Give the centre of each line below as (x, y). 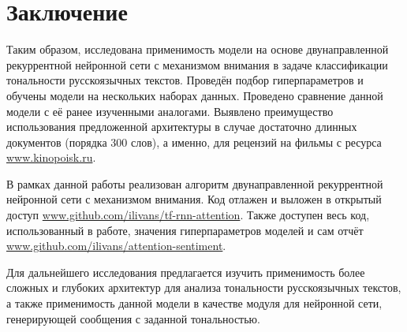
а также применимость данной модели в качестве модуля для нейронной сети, (194, 303)
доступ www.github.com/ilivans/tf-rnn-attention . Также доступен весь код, (188, 215)
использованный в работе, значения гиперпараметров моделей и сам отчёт (185, 230)
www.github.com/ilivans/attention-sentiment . (116, 246)
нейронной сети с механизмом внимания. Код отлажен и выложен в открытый (194, 199)
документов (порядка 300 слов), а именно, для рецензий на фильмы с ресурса (194, 142)
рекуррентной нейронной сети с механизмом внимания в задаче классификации (197, 64)
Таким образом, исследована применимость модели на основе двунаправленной (198, 49)
